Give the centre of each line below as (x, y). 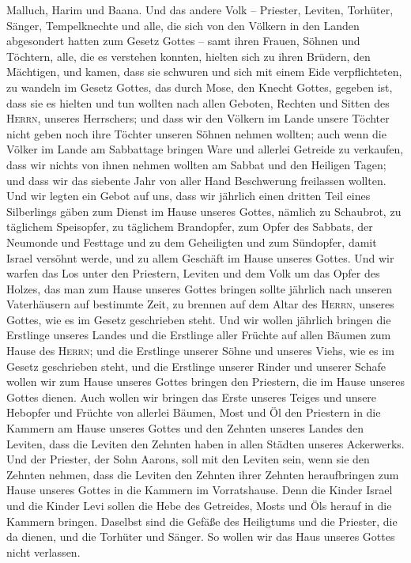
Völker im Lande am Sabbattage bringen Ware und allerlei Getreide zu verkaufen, (205, 149)
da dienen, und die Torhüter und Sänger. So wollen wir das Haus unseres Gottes (201, 537)
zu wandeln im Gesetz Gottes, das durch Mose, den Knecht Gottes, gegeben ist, (200, 87)
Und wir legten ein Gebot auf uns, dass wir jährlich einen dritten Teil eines (189, 196)
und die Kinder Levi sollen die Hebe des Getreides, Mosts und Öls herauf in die (199, 505)
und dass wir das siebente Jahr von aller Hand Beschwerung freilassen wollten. (196, 180)
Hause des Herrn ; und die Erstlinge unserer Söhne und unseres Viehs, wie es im (200, 351)
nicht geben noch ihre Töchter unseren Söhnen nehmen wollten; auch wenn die (196, 133)
